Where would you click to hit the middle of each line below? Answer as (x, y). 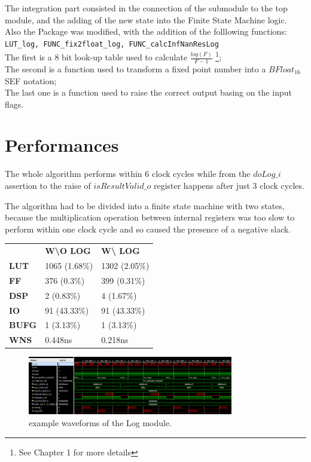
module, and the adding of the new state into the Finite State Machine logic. (146, 19)
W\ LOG (121, 251)
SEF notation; (31, 80)
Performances (62, 145)
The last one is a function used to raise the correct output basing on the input (149, 92)
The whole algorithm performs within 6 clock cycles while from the (128, 174)
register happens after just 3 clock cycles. (229, 186)
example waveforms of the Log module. (100, 422)
